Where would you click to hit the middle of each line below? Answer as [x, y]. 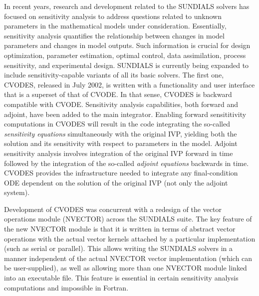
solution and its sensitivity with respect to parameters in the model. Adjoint [121, 143]
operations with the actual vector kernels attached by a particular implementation [130, 238]
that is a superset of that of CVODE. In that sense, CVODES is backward [118, 94]
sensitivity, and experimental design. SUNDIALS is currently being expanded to [127, 65]
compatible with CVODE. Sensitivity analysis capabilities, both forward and [121, 104]
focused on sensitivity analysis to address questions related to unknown [113, 16]
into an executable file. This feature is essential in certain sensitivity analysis [121, 278]
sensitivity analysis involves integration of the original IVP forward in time [119, 153]
